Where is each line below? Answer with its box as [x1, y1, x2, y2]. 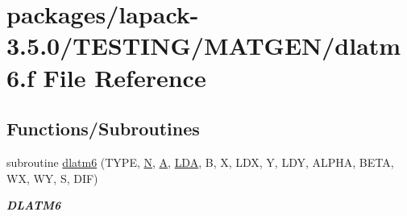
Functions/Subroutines [6, 116, 200, 141]
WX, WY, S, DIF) [6, 169, 98, 186]
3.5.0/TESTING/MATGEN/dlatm [6, 29, 401, 62]
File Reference [43, 60, 206, 93]
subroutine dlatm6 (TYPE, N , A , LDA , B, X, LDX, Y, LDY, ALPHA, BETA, [6, 153, 394, 170]
